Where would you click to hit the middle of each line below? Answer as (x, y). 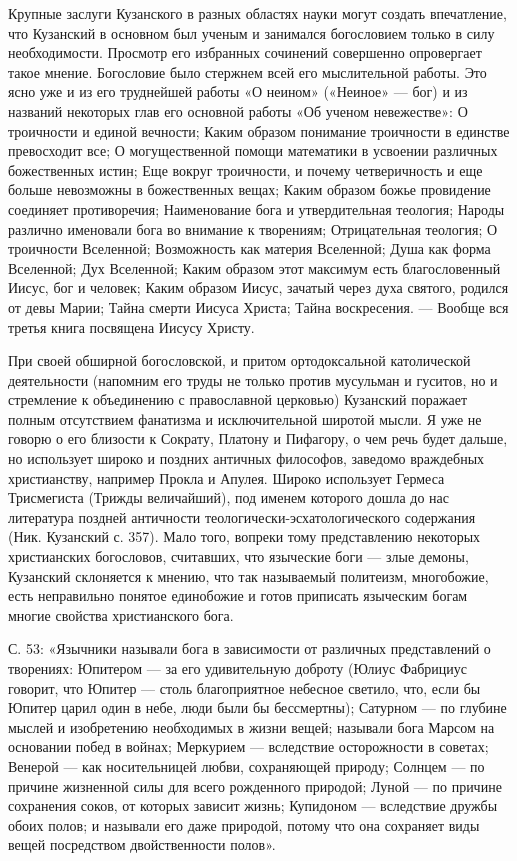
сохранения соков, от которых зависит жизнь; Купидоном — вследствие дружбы (253, 805)
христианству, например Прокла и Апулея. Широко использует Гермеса (226, 477)
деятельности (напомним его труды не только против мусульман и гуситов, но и (253, 379)
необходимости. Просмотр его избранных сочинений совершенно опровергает (245, 52)
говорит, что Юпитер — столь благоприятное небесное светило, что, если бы (244, 687)
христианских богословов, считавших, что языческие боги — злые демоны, (238, 556)
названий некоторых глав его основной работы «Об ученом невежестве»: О (238, 110)
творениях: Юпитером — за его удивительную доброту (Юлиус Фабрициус (238, 668)
